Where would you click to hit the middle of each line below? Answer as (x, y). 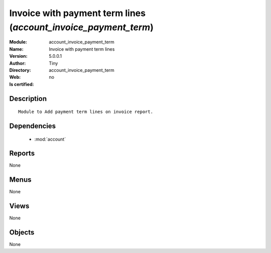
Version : (18, 56)
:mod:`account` (50, 139)
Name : (16, 49)
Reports (22, 153)
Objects (22, 233)
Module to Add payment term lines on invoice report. (86, 112)
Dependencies (33, 126)
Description (28, 99)
